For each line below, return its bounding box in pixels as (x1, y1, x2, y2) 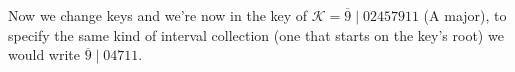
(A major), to (423, 5, 507, 25)
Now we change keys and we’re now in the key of (8, 5, 308, 25)
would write (8, 44, 80, 65)
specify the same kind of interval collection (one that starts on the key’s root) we (8, 24, 504, 45)
